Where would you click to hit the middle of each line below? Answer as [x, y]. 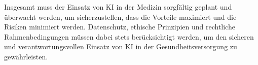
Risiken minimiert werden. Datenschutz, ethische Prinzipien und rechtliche [120, 27]
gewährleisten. [26, 56]
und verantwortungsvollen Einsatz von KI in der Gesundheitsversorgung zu [121, 46]
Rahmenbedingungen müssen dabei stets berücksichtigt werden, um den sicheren [129, 36]
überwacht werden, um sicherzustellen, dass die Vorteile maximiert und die [120, 17]
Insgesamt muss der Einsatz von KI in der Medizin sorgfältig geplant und [118, 7]
